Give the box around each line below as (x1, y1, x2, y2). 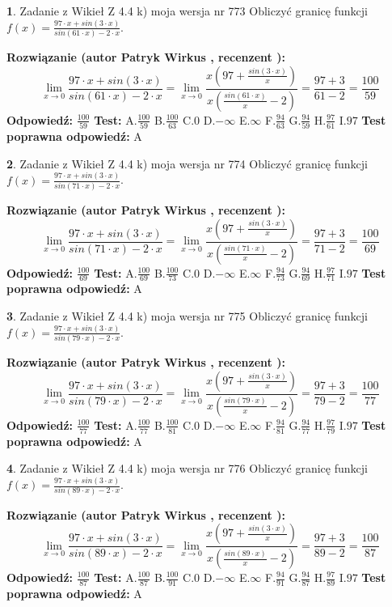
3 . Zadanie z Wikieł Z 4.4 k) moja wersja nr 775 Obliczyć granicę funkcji (6, 307, 368, 324)
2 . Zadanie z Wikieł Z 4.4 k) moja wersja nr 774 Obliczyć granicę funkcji (6, 155, 368, 172)
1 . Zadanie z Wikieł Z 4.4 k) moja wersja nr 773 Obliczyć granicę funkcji (6, 2, 368, 19)
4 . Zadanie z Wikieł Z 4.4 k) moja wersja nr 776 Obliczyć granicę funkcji (6, 460, 368, 477)
